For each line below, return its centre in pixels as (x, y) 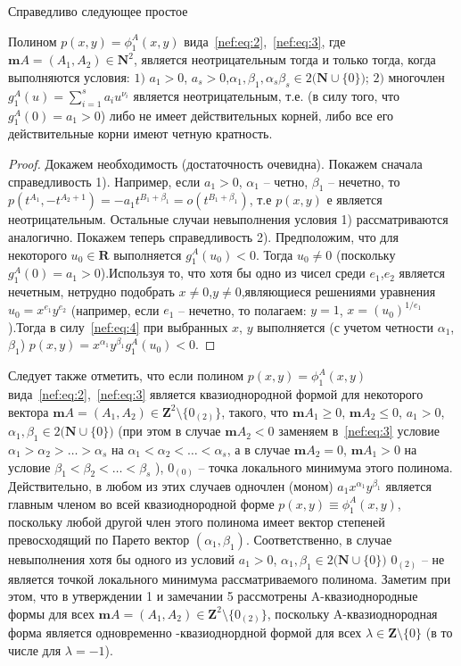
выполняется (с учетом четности (346, 326)
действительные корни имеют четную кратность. (140, 133)
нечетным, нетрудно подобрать (91, 291)
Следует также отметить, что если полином (126, 375)
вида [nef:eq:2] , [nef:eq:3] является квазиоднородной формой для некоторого (216, 394)
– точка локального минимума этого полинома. (325, 466)
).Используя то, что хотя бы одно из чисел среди (233, 273)
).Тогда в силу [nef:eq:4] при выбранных (118, 326)
